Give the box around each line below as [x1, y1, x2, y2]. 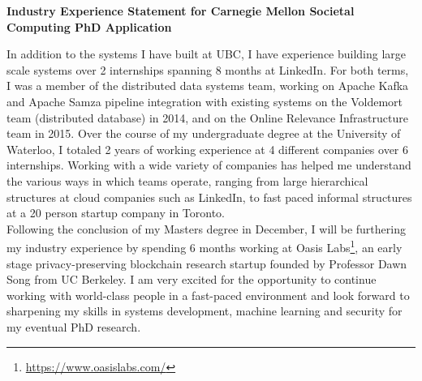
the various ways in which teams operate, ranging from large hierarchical [6, 172, 368, 189]
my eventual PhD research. [6, 318, 141, 335]
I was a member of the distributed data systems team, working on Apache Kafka [6, 77, 409, 94]
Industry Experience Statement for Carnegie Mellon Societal [6, 2, 355, 19]
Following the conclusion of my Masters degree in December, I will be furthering [6, 220, 406, 237]
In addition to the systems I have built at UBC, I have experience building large [6, 45, 407, 62]
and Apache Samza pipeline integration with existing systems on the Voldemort [6, 92, 403, 109]
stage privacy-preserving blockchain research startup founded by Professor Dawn [6, 255, 407, 272]
